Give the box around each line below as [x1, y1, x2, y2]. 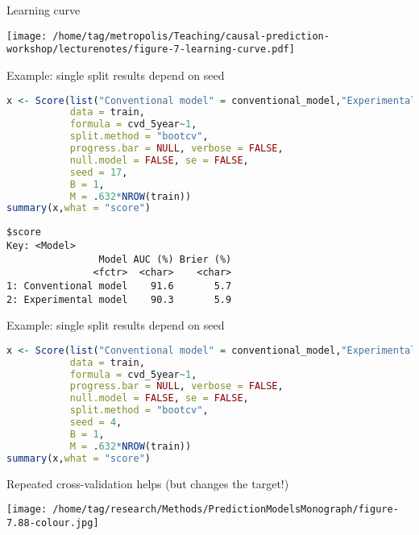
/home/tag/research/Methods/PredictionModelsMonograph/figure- [52, 504, 399, 516]
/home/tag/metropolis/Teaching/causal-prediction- [52, 30, 330, 42]
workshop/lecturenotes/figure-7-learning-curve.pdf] [6, 44, 295, 56]
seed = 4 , [69, 417, 122, 429]
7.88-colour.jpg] [6, 516, 99, 529]
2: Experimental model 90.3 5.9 [6, 293, 232, 305]
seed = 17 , [69, 166, 128, 178]
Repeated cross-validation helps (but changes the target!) [6, 475, 289, 491]
